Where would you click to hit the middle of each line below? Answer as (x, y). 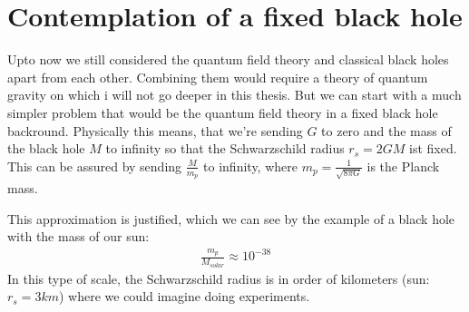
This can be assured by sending (95, 166)
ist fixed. (433, 148)
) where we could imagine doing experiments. (184, 296)
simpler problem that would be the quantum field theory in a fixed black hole (223, 112)
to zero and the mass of (386, 130)
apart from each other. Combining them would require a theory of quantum (218, 77)
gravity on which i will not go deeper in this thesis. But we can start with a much (234, 95)
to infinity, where (250, 166)
